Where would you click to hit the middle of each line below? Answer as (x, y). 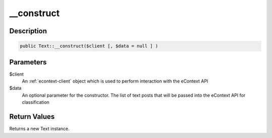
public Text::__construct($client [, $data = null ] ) (89, 46)
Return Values (32, 117)
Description (28, 31)
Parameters (28, 62)
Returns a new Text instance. (40, 129)
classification (36, 102)
